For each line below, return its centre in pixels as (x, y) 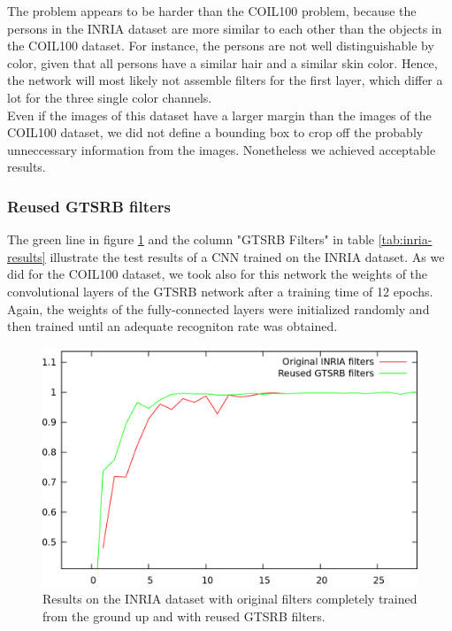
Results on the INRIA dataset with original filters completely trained (230, 599)
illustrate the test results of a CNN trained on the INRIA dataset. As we (247, 256)
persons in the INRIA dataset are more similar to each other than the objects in (225, 28)
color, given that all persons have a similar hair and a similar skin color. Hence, (222, 62)
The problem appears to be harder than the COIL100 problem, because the (212, 11)
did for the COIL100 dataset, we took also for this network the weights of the (218, 274)
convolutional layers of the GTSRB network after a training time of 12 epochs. (220, 291)
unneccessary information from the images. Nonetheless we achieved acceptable (222, 149)
